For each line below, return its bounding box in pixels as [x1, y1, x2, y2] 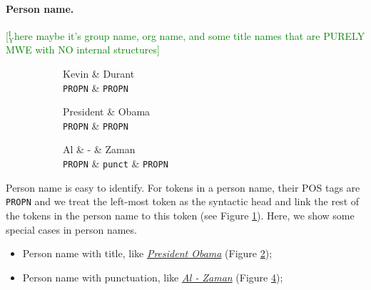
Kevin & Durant [63, 66, 135, 81]
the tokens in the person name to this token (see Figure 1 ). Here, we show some [6, 207, 355, 222]
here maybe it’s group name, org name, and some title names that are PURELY [14, 28, 365, 43]
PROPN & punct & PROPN [63, 156, 168, 171]
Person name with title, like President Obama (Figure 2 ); [22, 246, 273, 261]
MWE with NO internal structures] [6, 42, 160, 57]
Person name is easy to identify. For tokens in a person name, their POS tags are [6, 180, 360, 195]
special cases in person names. [6, 222, 137, 237]
